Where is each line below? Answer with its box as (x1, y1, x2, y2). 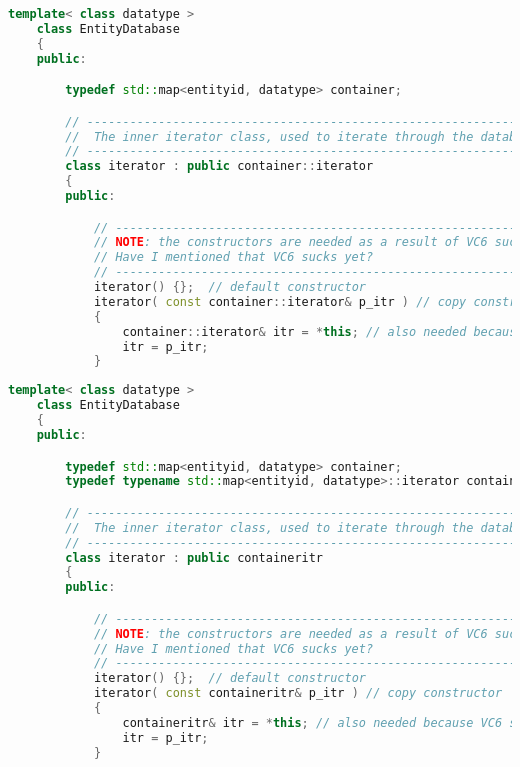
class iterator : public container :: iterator (65, 159, 374, 174)
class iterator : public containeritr (65, 550, 324, 565)
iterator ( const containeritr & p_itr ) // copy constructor (93, 686, 503, 701)
